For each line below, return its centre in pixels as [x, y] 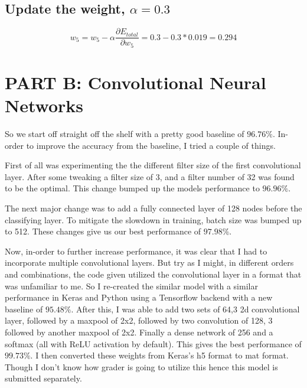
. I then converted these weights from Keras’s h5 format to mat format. [159, 355]
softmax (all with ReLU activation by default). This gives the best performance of [153, 343]
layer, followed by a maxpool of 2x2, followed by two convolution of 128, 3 [139, 320]
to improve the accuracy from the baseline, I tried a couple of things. [151, 145]
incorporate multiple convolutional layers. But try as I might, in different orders [149, 263]
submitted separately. [43, 378]
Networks [44, 105]
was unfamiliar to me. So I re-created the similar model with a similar [131, 286]
